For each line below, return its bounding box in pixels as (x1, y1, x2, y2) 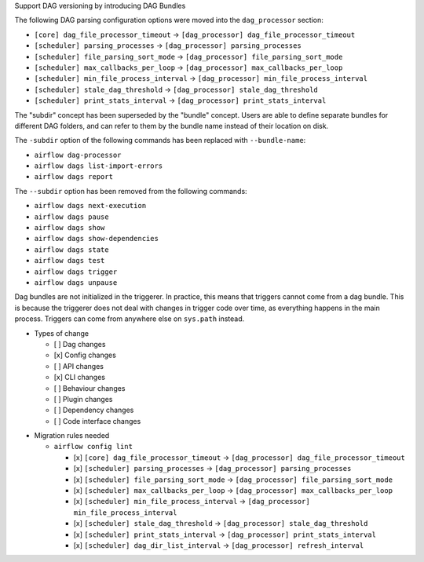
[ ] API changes (53, 361, 104, 370)
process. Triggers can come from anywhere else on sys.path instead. (14, 314, 245, 323)
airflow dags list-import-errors (34, 162, 163, 170)
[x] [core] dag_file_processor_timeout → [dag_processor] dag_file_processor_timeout (73, 452, 406, 462)
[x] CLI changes (53, 373, 106, 382)
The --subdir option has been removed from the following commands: (14, 186, 247, 195)
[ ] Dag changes (53, 339, 106, 349)
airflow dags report (34, 173, 114, 181)
